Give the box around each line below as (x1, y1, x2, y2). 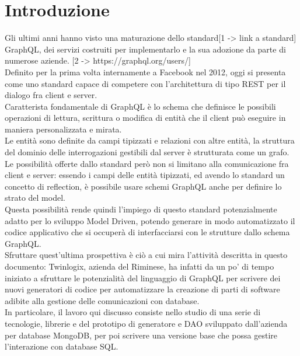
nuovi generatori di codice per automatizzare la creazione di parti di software (5, 283, 280, 295)
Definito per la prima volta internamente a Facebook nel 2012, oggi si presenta (5, 65, 286, 78)
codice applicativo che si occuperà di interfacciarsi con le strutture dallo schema (5, 226, 290, 238)
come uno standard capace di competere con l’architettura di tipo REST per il (5, 77, 286, 89)
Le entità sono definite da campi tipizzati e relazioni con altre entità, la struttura (5, 134, 295, 146)
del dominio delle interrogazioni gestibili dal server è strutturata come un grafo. (5, 146, 289, 158)
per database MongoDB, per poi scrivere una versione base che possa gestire (5, 329, 278, 341)
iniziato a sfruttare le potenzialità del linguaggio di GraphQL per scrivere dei (5, 271, 281, 284)
